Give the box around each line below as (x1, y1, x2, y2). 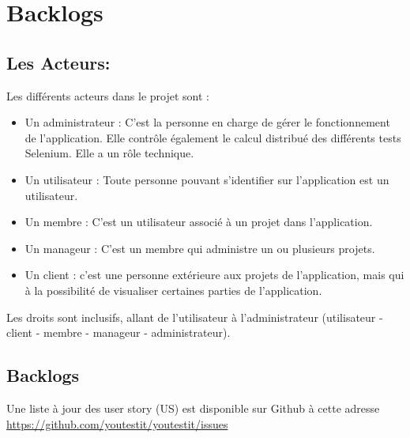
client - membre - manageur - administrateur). (6, 324, 231, 341)
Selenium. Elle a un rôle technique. (24, 145, 194, 161)
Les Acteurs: (6, 50, 111, 74)
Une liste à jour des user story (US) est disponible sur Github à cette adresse (6, 399, 380, 416)
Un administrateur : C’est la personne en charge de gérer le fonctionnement (24, 114, 390, 130)
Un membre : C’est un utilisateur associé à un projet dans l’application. (24, 213, 373, 230)
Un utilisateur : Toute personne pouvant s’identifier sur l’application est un (24, 171, 389, 187)
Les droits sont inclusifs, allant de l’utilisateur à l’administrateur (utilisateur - (6, 308, 383, 325)
